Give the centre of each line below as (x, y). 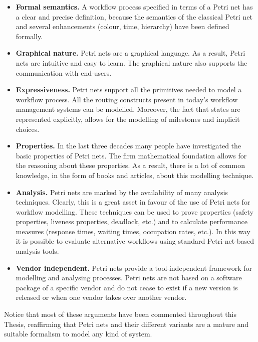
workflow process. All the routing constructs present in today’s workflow (127, 99)
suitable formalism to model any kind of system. (78, 334)
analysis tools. (37, 251)
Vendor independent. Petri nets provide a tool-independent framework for (134, 268)
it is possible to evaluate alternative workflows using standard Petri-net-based (135, 241)
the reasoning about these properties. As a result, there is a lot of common (130, 165)
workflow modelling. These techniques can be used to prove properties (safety (135, 211)
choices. (28, 129)
